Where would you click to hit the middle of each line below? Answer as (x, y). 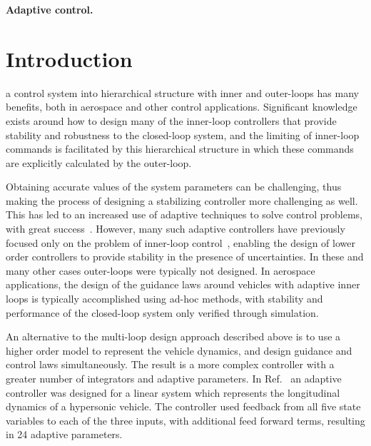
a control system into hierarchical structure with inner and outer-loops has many (182, 92)
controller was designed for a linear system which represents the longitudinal (173, 392)
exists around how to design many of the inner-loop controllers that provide (171, 120)
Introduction (69, 58)
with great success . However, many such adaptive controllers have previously (176, 229)
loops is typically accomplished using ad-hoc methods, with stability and (164, 299)
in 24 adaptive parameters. (64, 434)
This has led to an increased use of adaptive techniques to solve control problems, (184, 214)
